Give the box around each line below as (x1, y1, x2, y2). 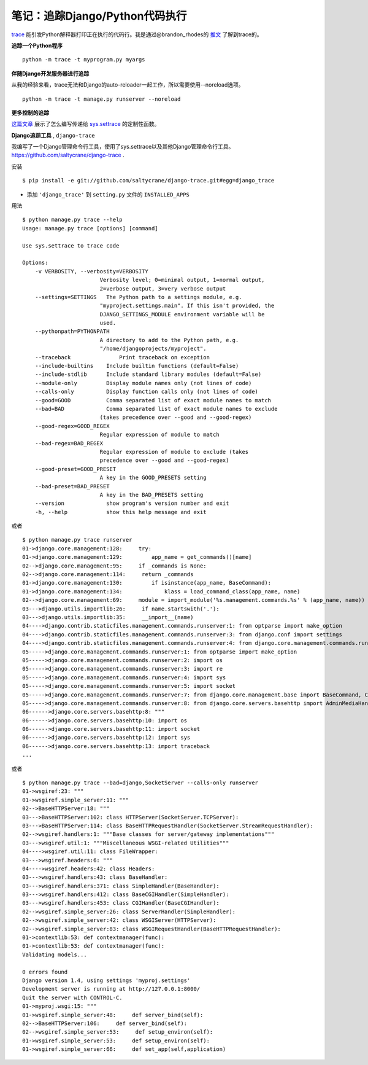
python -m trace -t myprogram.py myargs (22, 56, 145, 63)
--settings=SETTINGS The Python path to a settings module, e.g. (34, 294, 242, 300)
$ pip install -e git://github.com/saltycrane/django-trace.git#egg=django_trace (22, 177, 275, 184)
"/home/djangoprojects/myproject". (99, 345, 207, 353)
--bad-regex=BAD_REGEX (34, 440, 104, 447)
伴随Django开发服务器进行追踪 (11, 69, 90, 77)
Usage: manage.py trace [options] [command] (22, 225, 159, 232)
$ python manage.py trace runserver (22, 536, 132, 544)
